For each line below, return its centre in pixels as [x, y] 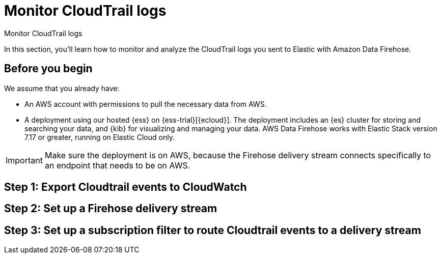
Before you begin [48, 69]
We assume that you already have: [62, 88]
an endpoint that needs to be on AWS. [117, 165]
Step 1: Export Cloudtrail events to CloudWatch [126, 187]
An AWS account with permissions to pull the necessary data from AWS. [146, 104]
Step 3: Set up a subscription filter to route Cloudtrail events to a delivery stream [213, 230]
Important [24, 160]
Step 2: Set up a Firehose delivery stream [111, 209]
